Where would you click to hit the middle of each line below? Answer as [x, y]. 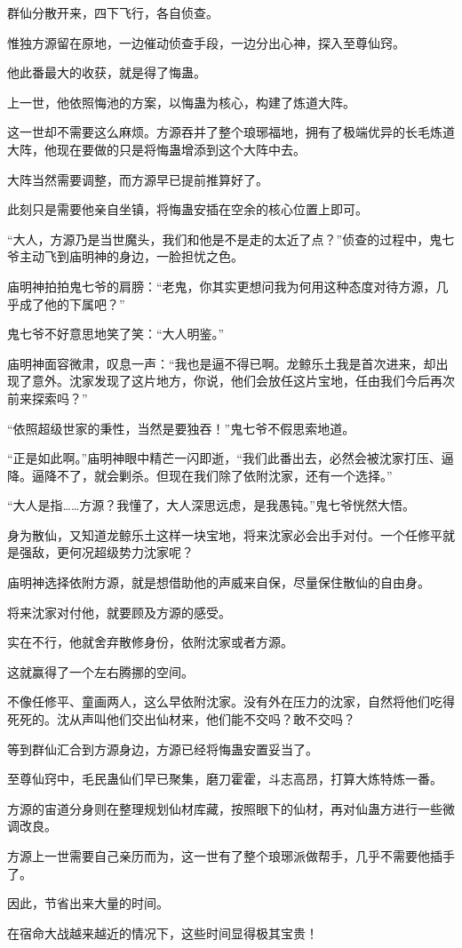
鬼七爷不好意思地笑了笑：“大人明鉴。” [116, 334]
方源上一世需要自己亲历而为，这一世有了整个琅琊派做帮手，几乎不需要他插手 [231, 856]
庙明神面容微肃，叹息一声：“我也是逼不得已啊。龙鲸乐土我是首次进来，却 [222, 363]
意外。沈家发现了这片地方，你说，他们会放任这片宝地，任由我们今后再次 [243, 381]
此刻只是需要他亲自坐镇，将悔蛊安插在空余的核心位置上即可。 [187, 209]
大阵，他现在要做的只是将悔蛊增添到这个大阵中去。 [156, 149]
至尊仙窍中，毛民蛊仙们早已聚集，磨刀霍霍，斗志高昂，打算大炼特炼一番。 [225, 779]
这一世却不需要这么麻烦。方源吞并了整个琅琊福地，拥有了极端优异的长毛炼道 [231, 132]
